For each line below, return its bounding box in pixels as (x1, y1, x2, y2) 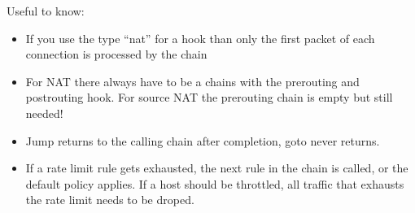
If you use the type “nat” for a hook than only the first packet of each (25, 29, 375, 46)
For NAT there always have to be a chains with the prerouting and (25, 72, 360, 89)
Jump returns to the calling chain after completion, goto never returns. (25, 132, 380, 149)
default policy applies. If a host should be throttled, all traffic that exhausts (25, 175, 404, 192)
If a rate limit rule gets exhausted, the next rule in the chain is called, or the (25, 159, 408, 176)
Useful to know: (7, 2, 85, 19)
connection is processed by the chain (25, 46, 207, 63)
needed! (25, 104, 63, 121)
